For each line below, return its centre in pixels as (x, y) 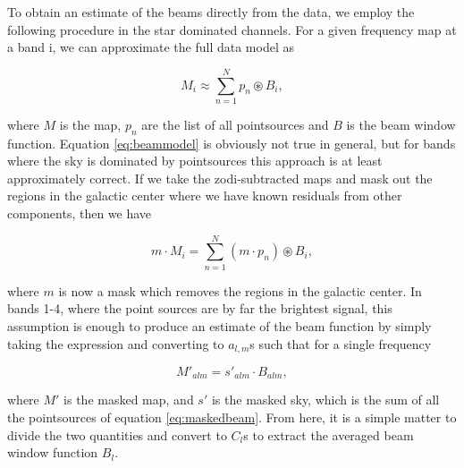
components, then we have (80, 213)
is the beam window (401, 124)
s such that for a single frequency (341, 343)
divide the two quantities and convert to (117, 434)
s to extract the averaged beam (329, 434)
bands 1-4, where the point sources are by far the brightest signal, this (200, 308)
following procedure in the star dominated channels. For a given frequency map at (232, 29)
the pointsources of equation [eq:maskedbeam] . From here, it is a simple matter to (232, 417)
